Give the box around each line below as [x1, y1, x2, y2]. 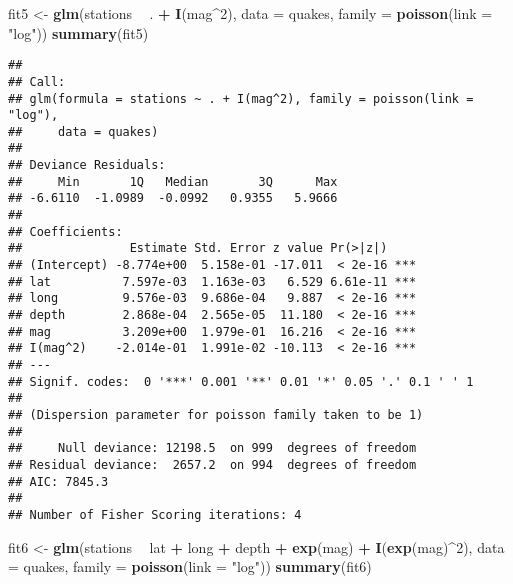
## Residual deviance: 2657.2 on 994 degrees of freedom [8, 457, 417, 472]
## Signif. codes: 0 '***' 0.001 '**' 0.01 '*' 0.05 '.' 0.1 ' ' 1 [8, 374, 474, 389]
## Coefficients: [8, 224, 123, 239]
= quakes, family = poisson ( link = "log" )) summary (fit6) [8, 556, 372, 577]
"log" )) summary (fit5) [8, 22, 149, 43]
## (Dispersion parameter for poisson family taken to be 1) [8, 407, 424, 422]
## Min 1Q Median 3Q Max [8, 174, 338, 189]
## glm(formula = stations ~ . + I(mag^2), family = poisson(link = [8, 91, 474, 106]
